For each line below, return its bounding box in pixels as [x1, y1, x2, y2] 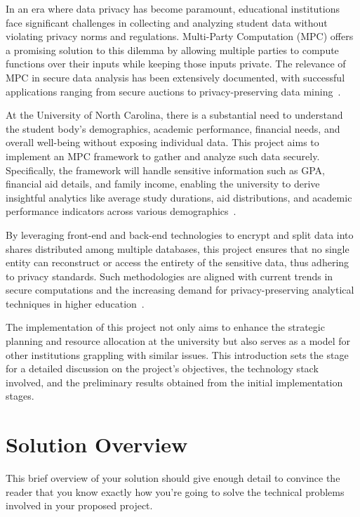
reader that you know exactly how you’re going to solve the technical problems [6, 484, 345, 499]
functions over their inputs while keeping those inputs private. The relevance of [6, 56, 346, 71]
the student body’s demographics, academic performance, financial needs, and [6, 121, 340, 136]
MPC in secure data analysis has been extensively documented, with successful [6, 70, 345, 84]
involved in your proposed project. [6, 498, 153, 513]
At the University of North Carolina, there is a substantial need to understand [6, 107, 343, 122]
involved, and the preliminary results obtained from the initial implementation [6, 374, 343, 389]
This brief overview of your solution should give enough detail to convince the [6, 471, 340, 485]
